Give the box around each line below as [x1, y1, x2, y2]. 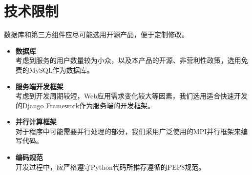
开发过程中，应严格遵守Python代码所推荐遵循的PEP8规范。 [15, 161, 206, 172]
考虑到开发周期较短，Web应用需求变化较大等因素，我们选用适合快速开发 [15, 91, 248, 101]
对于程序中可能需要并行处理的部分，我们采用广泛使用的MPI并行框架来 [15, 126, 241, 136]
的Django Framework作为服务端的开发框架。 [15, 100, 155, 110]
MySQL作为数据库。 [29, 64, 94, 75]
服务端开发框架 [15, 81, 63, 91]
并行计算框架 [15, 117, 57, 127]
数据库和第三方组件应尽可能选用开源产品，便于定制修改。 [4, 29, 189, 39]
